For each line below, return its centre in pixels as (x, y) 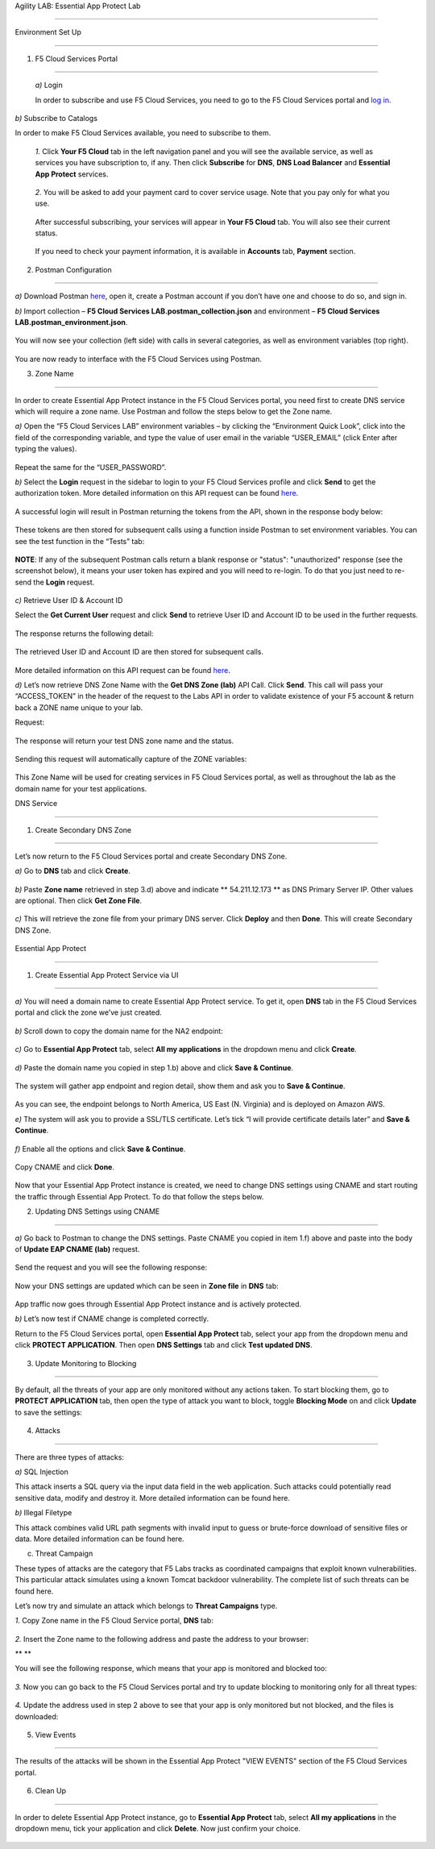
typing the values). (46, 449)
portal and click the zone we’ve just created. (89, 1012)
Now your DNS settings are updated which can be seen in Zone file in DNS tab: (147, 1286)
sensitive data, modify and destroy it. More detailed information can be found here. (152, 1498)
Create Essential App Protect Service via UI (107, 974)
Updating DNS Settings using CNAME (97, 1211)
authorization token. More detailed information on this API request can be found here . (157, 493)
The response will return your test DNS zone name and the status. (124, 741)
